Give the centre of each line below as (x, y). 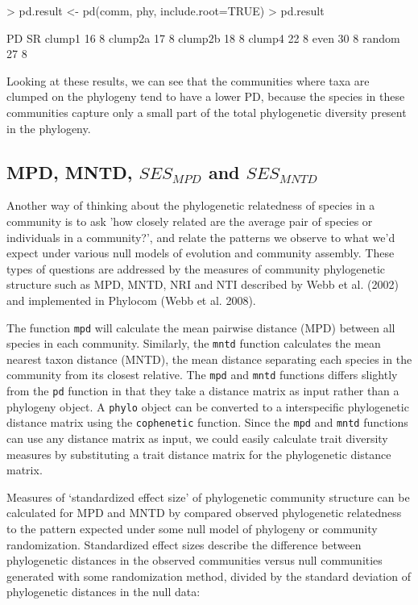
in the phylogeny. (49, 128)
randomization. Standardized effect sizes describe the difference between (184, 544)
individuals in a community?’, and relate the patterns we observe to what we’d (201, 237)
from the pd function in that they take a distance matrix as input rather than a (203, 391)
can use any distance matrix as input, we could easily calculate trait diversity (197, 438)
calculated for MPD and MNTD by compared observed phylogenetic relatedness (204, 513)
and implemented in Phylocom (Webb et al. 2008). (131, 300)
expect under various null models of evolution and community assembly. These (201, 253)
